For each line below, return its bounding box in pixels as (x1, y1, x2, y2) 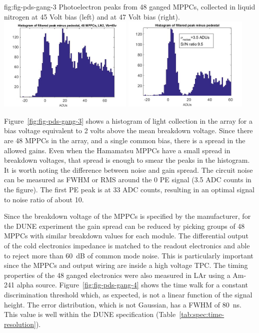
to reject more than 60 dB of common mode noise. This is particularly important (4, 250, 253, 260)
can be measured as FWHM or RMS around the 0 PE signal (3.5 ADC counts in (4, 174, 251, 185)
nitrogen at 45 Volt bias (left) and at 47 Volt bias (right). (4, 11, 180, 22)
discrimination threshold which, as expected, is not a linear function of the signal (4, 289, 252, 299)
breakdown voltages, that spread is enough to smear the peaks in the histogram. (4, 155, 250, 165)
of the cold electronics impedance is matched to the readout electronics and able (4, 240, 250, 250)
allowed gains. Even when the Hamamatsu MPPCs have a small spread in (4, 145, 230, 155)
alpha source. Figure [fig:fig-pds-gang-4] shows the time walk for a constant (16, 279, 248, 290)
